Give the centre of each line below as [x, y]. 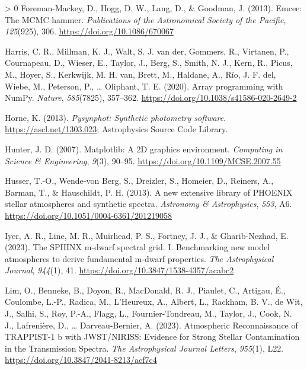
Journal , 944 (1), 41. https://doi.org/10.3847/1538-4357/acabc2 [119, 270]
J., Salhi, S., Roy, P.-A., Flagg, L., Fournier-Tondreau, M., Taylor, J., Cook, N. [148, 313]
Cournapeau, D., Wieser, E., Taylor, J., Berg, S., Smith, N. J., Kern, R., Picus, [149, 63]
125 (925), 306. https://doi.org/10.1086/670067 [89, 31]
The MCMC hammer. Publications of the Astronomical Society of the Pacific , [145, 19]
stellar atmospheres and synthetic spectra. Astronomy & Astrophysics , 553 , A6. [148, 204]
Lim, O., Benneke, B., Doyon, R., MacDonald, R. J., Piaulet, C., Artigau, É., [145, 290]
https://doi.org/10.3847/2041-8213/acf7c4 [81, 360]
